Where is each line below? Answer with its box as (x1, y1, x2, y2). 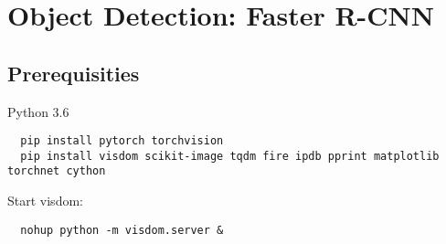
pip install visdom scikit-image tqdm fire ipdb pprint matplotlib (20, 149, 440, 163)
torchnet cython (7, 164, 106, 178)
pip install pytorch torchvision (20, 134, 224, 148)
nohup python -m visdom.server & (20, 223, 224, 237)
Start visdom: (7, 191, 83, 210)
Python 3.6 (7, 101, 69, 121)
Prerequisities (7, 58, 140, 87)
